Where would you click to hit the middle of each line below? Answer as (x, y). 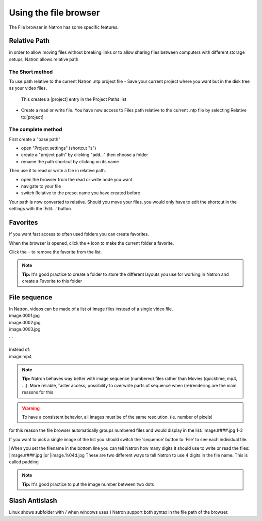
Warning (31, 408)
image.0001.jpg (24, 316)
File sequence (31, 297)
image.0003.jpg (25, 329)
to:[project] (32, 117)
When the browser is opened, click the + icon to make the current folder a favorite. (91, 243)
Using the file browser (55, 13)
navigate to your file (41, 186)
